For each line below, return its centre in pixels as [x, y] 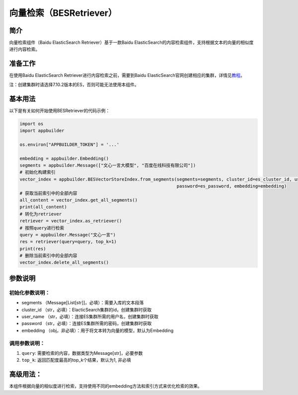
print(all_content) [43, 207]
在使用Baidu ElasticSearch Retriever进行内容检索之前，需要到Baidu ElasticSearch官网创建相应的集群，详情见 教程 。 [127, 75]
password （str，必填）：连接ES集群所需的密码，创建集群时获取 [87, 324]
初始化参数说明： [30, 293]
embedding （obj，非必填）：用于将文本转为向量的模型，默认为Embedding [98, 330]
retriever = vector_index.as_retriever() [71, 221]
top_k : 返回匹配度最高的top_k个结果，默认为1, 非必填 [76, 360]
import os [32, 124]
